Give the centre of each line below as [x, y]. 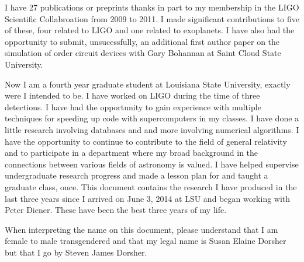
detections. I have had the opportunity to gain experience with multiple [133, 106]
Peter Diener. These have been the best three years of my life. [116, 210]
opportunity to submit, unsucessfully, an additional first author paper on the [142, 41]
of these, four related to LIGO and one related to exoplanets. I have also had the [150, 30]
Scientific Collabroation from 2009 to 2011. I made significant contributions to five [152, 18]
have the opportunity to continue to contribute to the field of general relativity [146, 141]
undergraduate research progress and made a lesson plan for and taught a [137, 175]
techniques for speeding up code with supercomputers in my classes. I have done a [152, 118]
